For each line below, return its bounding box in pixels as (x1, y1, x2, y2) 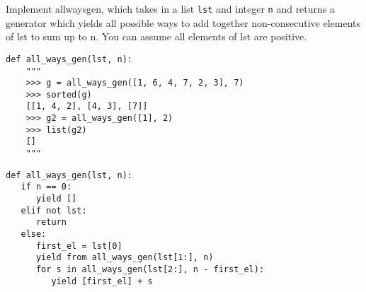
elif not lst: (21, 205, 87, 216)
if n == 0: (21, 182, 72, 192)
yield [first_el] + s (51, 276, 153, 286)
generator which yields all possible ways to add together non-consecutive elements (6, 15, 361, 30)
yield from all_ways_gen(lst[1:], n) (35, 252, 214, 263)
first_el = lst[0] (35, 240, 122, 251)
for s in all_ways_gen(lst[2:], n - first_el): (35, 264, 265, 274)
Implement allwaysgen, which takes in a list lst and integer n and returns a (6, 1, 336, 16)
